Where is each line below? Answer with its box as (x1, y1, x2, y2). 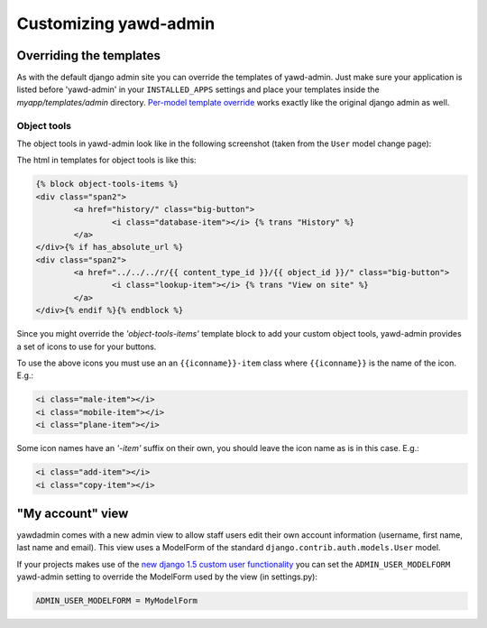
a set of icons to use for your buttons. (16, 341, 157, 352)
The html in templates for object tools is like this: (16, 154, 198, 166)
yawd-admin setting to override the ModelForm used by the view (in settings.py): (16, 571, 317, 582)
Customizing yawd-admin (16, 14, 216, 33)
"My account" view (16, 505, 129, 521)
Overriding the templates (16, 48, 161, 63)
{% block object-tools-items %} (35, 179, 179, 189)
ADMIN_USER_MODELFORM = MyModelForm (35, 596, 198, 606)
